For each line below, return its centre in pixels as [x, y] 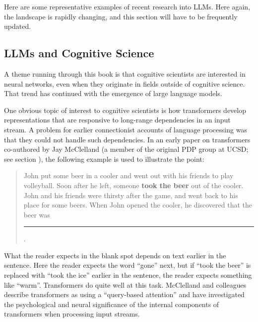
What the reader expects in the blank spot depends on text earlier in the [115, 255]
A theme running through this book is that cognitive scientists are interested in [125, 73]
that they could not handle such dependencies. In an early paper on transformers [127, 139]
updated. [18, 26]
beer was [37, 214]
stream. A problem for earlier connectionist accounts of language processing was [126, 129]
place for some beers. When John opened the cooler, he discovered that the [138, 205]
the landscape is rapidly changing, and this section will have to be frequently [121, 16]
